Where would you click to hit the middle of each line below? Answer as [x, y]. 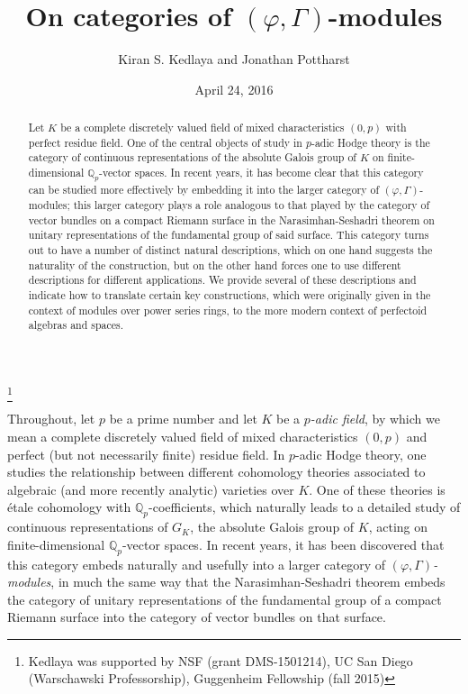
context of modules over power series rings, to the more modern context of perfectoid [228, 310]
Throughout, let [51, 419]
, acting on [398, 527]
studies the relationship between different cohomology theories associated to [216, 472]
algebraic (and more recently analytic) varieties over [151, 489]
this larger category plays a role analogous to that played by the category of [252, 205]
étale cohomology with [69, 507]
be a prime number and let [183, 419]
